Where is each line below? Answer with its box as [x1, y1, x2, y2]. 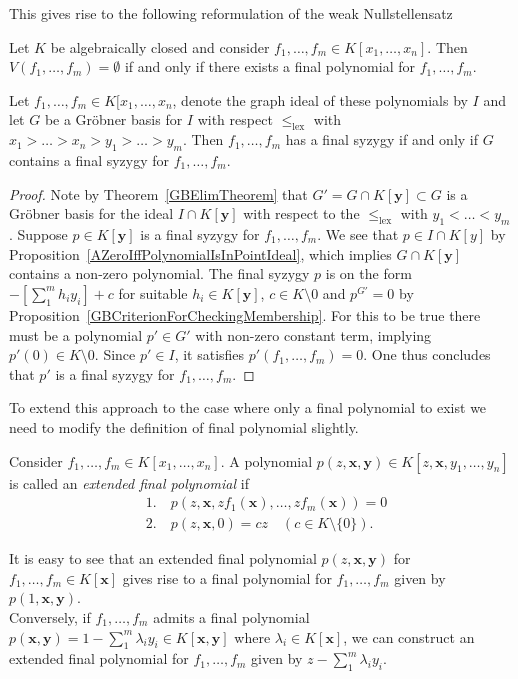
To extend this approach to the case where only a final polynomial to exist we [9, 397, 487, 418]
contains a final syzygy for [9, 149, 170, 170]
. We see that [317, 223, 399, 244]
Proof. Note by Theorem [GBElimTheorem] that [9, 183, 308, 204]
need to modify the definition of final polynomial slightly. [9, 416, 359, 437]
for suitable [118, 282, 188, 303]
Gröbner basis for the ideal [9, 203, 174, 224]
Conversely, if [9, 606, 91, 627]
